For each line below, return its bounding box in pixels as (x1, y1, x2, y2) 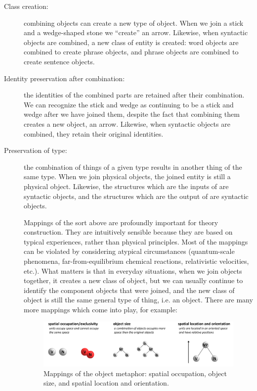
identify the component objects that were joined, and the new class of (24, 285, 235, 295)
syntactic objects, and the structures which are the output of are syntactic (24, 191, 249, 201)
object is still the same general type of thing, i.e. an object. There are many (24, 294, 253, 305)
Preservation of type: (4, 145, 67, 155)
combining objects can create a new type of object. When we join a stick (24, 17, 244, 28)
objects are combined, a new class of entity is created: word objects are (24, 37, 239, 47)
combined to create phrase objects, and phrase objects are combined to (24, 47, 239, 57)
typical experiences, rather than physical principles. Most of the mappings (24, 236, 248, 246)
